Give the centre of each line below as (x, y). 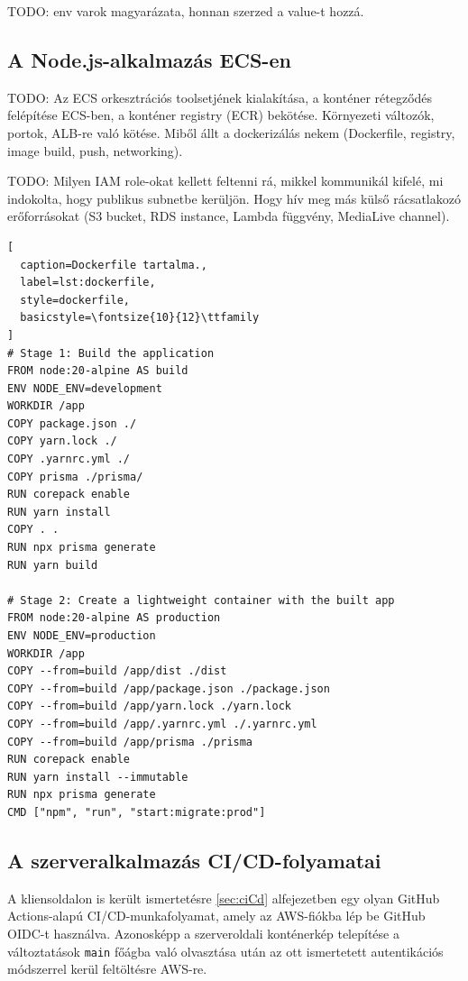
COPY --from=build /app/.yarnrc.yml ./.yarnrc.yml (162, 724)
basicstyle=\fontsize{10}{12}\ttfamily (140, 318)
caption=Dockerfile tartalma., (114, 265)
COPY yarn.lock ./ (62, 441)
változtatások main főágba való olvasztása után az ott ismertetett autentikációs (225, 951)
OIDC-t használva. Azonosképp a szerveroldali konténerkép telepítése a (203, 933)
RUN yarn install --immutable (98, 777)
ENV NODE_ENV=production (82, 636)
